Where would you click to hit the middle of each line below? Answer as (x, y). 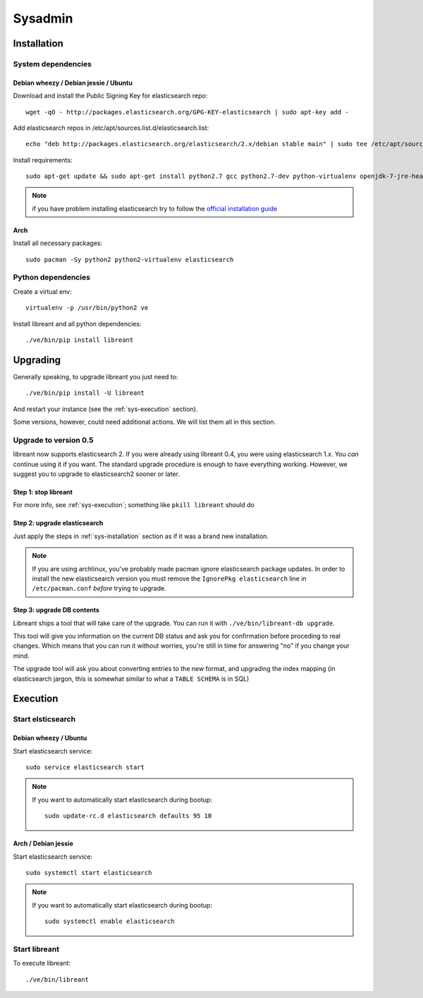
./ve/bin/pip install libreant (80, 340)
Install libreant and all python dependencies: (77, 323)
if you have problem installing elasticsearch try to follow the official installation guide (155, 208)
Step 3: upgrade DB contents (56, 610)
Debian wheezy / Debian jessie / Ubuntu (73, 83)
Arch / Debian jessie (43, 843)
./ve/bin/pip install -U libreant (85, 393)
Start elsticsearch (44, 719)
